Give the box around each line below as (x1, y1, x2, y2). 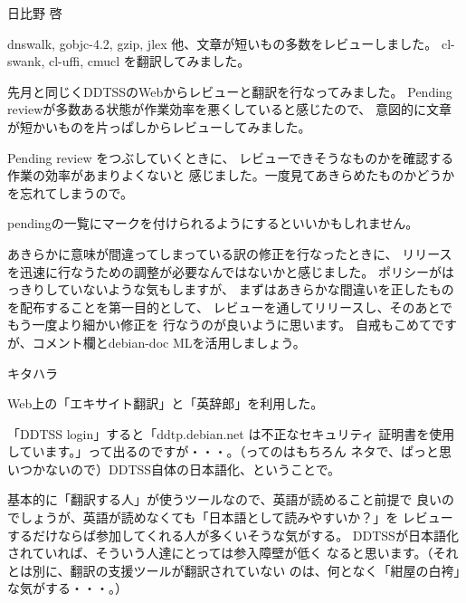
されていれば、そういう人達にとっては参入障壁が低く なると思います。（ (7, 543, 433, 562)
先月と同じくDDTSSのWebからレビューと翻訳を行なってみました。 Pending (7, 81, 452, 100)
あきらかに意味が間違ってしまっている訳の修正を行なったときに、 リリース (7, 244, 452, 263)
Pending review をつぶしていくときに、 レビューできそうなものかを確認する (7, 148, 454, 167)
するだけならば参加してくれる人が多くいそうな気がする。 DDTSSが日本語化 (7, 525, 459, 544)
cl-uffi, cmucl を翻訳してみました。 (48, 52, 251, 71)
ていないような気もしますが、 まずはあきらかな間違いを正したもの (57, 280, 454, 299)
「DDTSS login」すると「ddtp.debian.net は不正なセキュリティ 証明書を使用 (7, 424, 455, 443)
